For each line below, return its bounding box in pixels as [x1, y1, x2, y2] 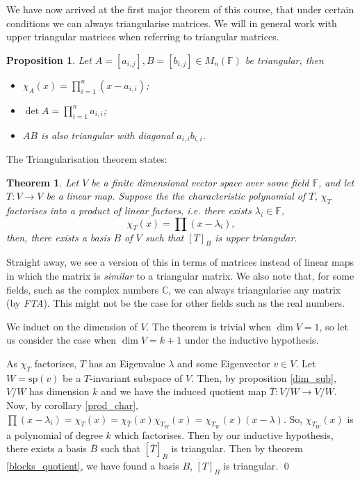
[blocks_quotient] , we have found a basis [6, 458, 179, 473]
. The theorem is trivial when [146, 319, 271, 333]
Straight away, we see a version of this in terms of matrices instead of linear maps [6, 255, 354, 269]
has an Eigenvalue [88, 355, 165, 370]
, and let [318, 175, 354, 189]
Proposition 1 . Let [6, 52, 92, 67]
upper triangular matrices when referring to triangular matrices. [6, 29, 279, 44]
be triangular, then [245, 52, 324, 67]
